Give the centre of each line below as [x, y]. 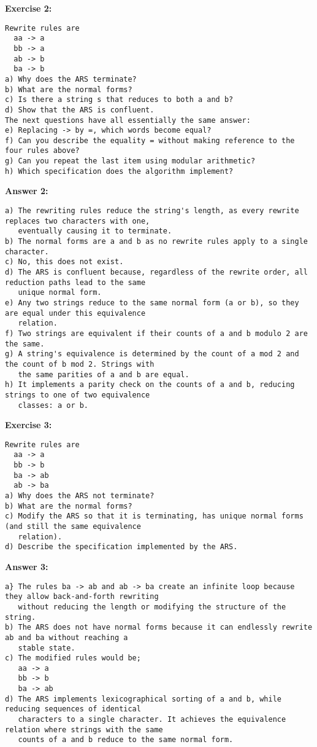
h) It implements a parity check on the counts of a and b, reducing [150, 385]
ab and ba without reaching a [67, 637]
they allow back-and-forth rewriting [82, 597]
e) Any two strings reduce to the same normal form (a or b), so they [152, 303]
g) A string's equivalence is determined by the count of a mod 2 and [152, 354]
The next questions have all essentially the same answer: [128, 120]
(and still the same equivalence [73, 526]
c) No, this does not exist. [64, 262]
